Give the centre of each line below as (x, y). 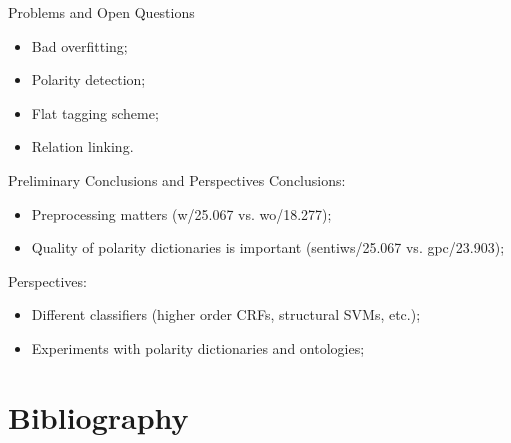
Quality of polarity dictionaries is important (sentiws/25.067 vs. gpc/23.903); (268, 247)
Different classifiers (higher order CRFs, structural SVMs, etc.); (226, 314)
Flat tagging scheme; (95, 112)
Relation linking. (82, 146)
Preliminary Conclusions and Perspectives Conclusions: (177, 179)
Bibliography (98, 416)
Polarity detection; (88, 79)
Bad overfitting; (79, 45)
